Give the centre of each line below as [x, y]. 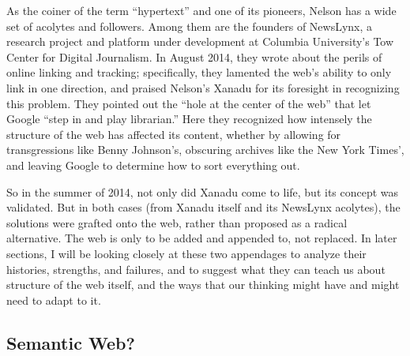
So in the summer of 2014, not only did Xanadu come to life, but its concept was [203, 191]
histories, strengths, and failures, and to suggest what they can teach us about [196, 269]
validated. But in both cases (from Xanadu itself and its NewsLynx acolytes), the [203, 207]
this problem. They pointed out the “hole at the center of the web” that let [189, 103]
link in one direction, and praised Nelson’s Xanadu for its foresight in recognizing [203, 87]
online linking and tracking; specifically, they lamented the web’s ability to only [199, 72]
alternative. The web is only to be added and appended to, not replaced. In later [202, 238]
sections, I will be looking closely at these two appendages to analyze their [186, 253]
